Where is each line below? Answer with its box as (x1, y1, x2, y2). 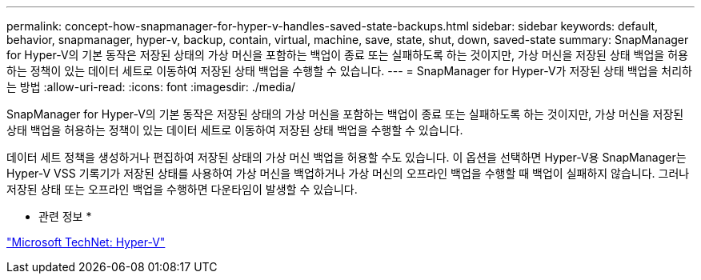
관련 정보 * (38, 210, 92, 223)
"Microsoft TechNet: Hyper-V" (6, 235, 166, 249)
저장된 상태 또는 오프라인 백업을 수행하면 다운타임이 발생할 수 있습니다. (6, 182, 358, 196)
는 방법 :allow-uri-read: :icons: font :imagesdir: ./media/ (6, 80, 296, 94)
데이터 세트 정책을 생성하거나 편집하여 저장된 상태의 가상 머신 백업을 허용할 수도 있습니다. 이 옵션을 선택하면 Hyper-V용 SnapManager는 (6, 150, 687, 164)
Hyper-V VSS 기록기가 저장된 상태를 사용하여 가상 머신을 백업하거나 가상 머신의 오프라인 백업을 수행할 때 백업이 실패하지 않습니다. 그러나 (6, 166, 690, 180)
